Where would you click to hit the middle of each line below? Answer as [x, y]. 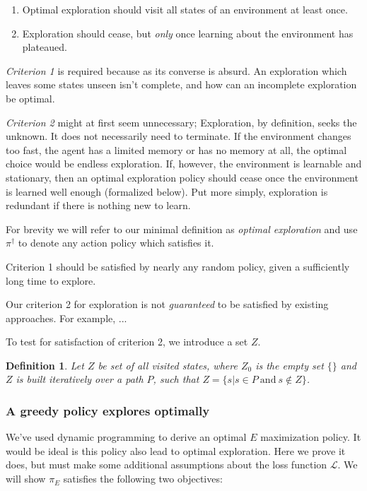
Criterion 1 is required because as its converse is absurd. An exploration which [176, 70]
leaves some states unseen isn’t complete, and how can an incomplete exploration [181, 84]
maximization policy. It [311, 437]
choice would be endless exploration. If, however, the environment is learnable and [184, 164]
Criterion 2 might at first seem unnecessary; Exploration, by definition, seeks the [181, 122]
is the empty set [290, 365]
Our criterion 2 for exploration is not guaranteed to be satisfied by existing [167, 304]
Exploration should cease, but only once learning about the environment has [188, 33]
